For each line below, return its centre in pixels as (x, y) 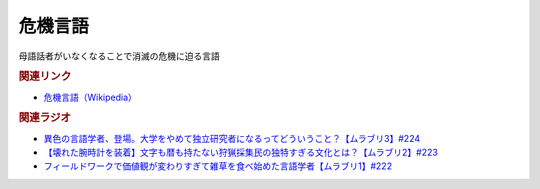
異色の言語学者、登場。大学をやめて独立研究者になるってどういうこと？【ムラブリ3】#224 (232, 138)
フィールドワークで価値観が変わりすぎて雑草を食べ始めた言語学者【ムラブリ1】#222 (218, 166)
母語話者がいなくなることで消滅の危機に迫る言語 (119, 56)
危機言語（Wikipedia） (90, 97)
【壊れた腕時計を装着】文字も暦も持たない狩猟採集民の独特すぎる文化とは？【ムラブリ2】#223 (241, 152)
